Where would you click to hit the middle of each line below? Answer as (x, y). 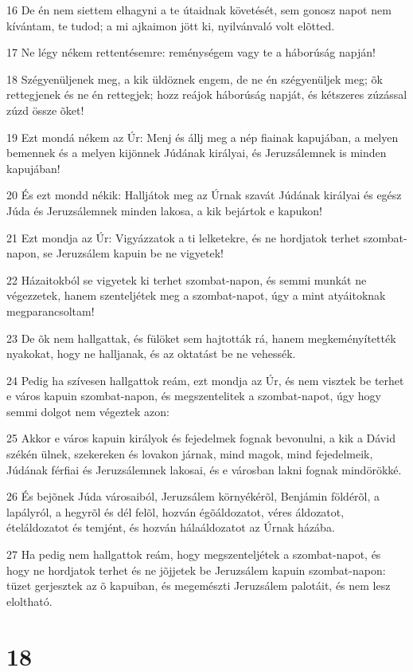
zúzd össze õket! (45, 110)
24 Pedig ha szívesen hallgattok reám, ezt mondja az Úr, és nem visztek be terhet (205, 380)
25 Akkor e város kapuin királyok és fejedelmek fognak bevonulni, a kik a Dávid (201, 438)
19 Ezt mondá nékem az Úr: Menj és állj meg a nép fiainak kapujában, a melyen (203, 137)
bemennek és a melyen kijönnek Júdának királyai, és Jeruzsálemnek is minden (197, 153)
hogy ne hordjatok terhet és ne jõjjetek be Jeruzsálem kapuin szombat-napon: (196, 570)
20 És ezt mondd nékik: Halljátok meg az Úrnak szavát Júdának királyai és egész (204, 195)
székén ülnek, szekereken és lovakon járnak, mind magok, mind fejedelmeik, (190, 454)
